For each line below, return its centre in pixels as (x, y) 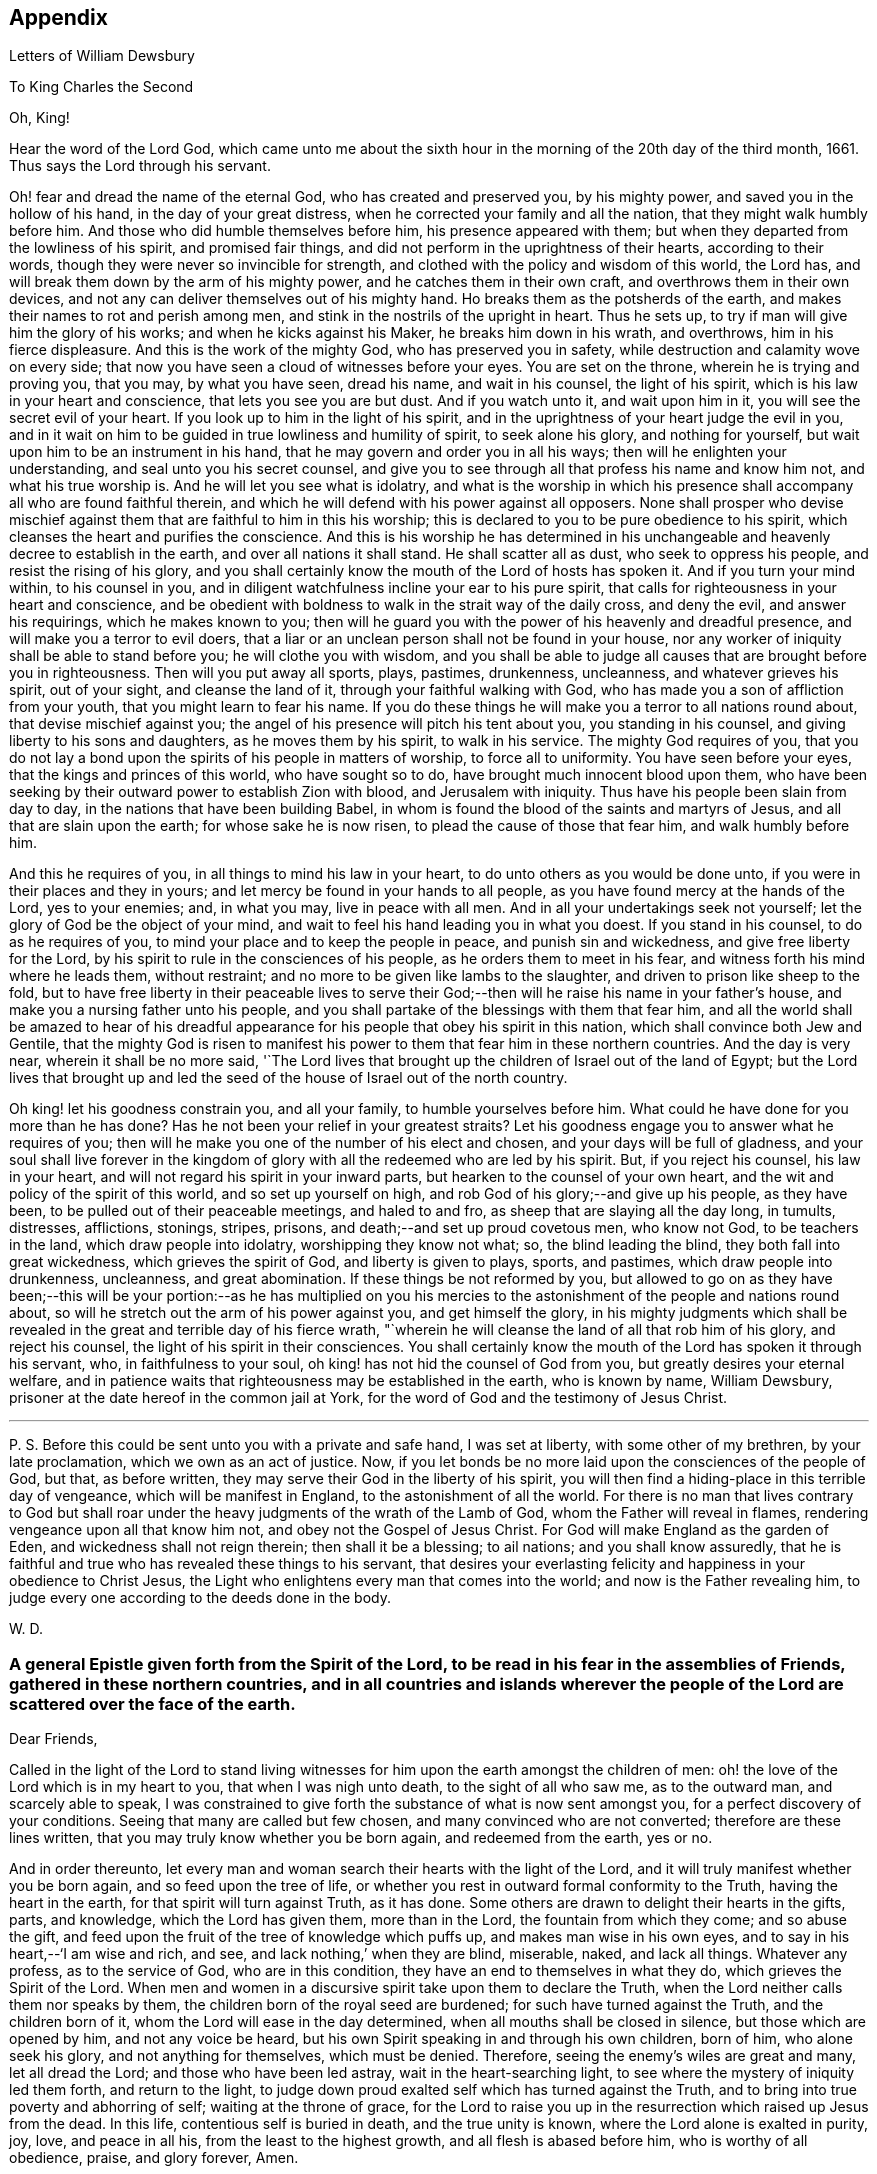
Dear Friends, (53, 1739)
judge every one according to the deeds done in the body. (200, 1598)
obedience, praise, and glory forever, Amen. (154, 2158)
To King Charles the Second (101, 87)
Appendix (58, 17)
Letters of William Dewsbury (102, 56)
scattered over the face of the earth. (152, 1703)
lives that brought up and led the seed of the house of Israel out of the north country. (288, 1078)
